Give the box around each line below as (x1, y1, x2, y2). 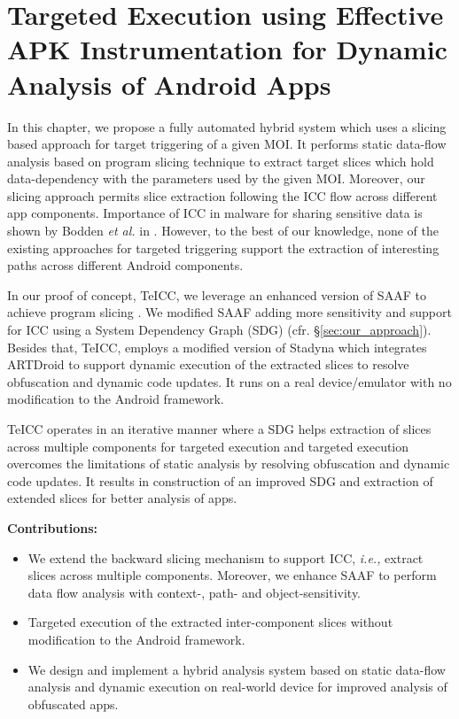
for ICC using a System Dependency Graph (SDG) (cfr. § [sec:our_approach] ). (7, 321, 432, 339)
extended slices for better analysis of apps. (7, 489, 237, 507)
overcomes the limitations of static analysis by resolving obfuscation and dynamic (7, 454, 450, 473)
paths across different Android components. (7, 256, 244, 274)
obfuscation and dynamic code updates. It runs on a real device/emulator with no (7, 372, 452, 390)
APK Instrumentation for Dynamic (7, 31, 447, 67)
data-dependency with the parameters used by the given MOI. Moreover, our (7, 169, 425, 188)
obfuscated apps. (27, 694, 119, 713)
